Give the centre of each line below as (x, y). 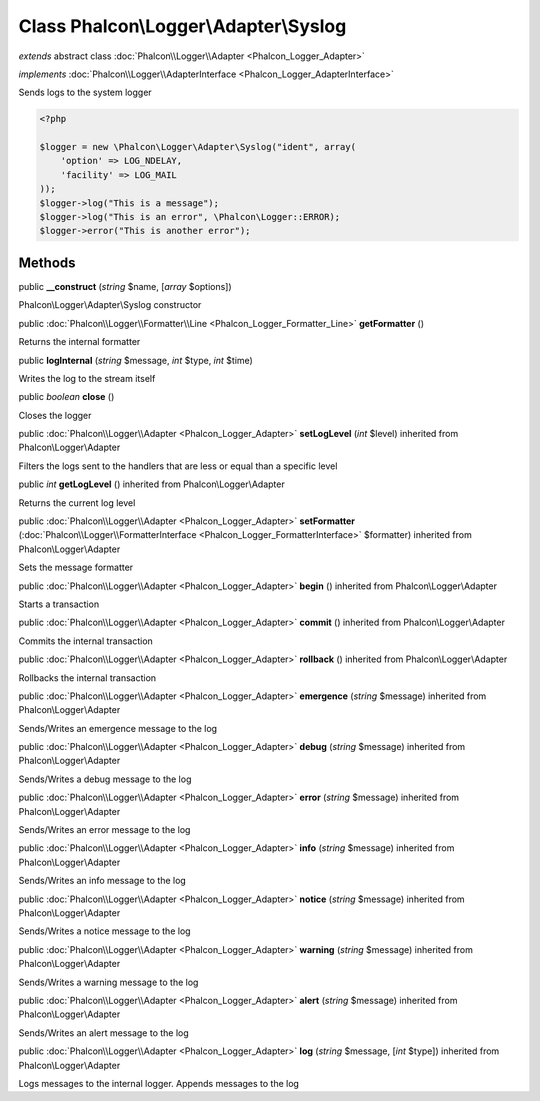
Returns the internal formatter (79, 342)
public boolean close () (66, 397)
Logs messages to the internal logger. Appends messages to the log (159, 1083)
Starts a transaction (59, 604)
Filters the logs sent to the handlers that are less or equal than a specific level (178, 466)
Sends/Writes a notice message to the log (104, 931)
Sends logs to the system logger (85, 92)
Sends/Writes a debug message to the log (105, 779)
